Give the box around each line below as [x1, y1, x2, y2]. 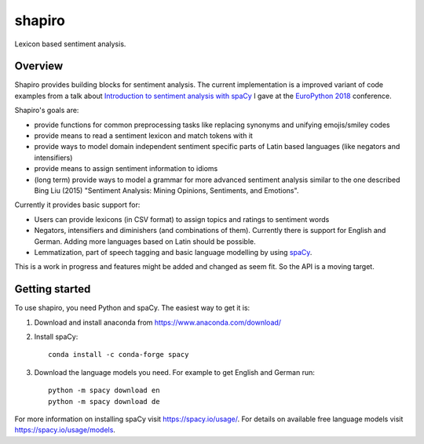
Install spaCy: [34, 332, 79, 341]
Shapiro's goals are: [14, 106, 79, 115]
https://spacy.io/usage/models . [14, 425, 115, 435]
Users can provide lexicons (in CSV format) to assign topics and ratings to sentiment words [34, 214, 330, 224]
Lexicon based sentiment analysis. [14, 39, 126, 49]
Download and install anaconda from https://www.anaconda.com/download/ [34, 318, 282, 327]
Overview [14, 60, 64, 73]
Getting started [14, 282, 91, 296]
